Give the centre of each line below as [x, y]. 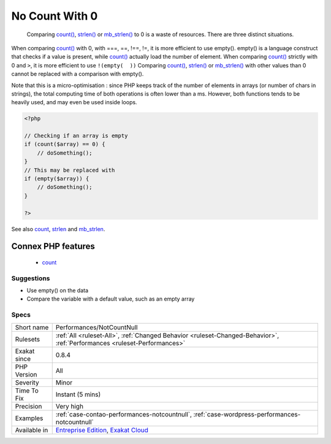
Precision [29, 406]
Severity [27, 382]
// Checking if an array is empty [76, 136]
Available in [32, 430]
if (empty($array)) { [57, 179]
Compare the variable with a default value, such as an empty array [111, 299]
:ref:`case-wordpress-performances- [247, 414]
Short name [32, 327]
